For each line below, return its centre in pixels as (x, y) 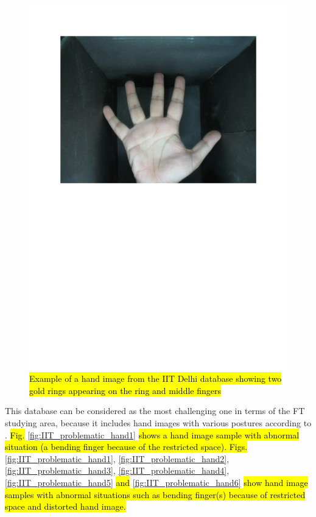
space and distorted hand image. (65, 506)
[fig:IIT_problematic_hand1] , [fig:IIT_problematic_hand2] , (117, 458)
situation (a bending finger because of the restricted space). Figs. (126, 447)
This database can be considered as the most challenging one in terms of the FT (155, 411)
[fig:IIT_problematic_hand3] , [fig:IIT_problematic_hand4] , (117, 470)
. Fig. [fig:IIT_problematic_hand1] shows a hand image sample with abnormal (152, 434)
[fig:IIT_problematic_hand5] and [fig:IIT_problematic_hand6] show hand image (156, 483)
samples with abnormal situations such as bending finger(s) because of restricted (155, 494)
